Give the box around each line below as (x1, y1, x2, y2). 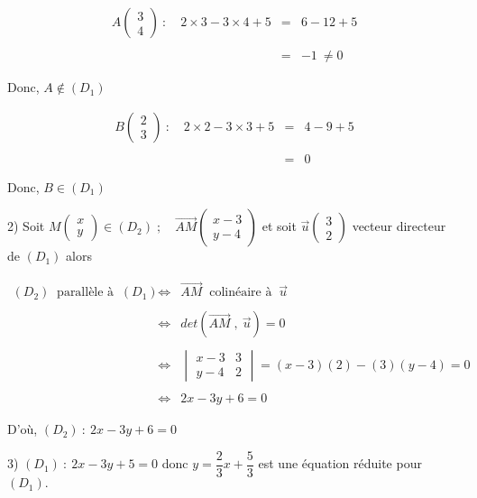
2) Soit (7, 217, 45, 235)
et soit (261, 217, 297, 235)
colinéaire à (209, 286, 272, 300)
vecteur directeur (352, 217, 446, 235)
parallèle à (57, 286, 115, 300)
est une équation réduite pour (258, 454, 422, 473)
